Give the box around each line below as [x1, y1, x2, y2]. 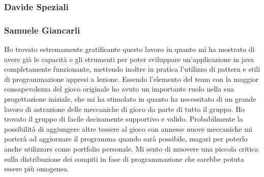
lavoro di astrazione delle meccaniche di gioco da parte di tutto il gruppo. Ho [4, 103, 245, 114]
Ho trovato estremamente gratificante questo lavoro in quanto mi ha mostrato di [4, 44, 255, 54]
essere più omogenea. [4, 163, 69, 174]
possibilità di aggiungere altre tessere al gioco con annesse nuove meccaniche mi [4, 123, 252, 134]
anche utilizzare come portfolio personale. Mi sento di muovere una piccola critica [4, 143, 258, 154]
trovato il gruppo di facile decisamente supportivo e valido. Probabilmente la [4, 113, 243, 124]
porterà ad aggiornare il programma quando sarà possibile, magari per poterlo [4, 133, 248, 144]
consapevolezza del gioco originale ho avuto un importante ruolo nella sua [4, 83, 234, 94]
